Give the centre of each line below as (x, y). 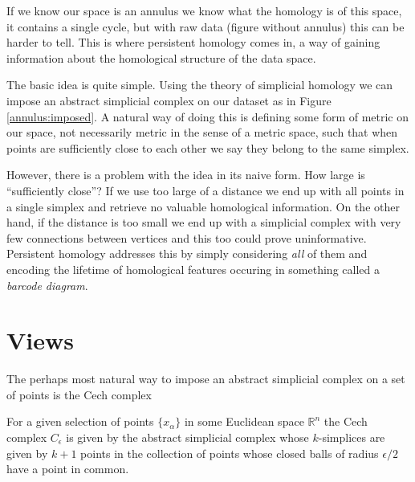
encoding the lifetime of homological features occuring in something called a (193, 269)
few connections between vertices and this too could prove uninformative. (187, 237)
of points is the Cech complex (79, 394)
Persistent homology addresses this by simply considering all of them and (187, 253)
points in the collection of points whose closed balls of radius (230, 453)
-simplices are (352, 437)
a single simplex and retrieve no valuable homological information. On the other (203, 206)
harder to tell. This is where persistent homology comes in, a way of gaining (193, 42)
